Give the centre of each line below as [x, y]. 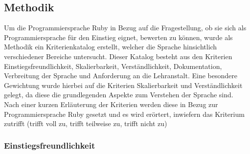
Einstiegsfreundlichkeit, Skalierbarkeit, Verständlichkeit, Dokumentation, [113, 66]
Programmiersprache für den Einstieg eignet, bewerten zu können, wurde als [118, 37]
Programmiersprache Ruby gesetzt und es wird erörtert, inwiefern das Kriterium [124, 114]
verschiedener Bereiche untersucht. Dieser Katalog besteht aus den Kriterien [118, 56]
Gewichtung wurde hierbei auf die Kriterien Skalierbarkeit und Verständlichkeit [123, 85]
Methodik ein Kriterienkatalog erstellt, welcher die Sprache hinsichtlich [111, 47]
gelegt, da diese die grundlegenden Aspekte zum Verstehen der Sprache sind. [119, 95]
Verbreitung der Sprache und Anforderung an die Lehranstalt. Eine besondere [121, 76]
